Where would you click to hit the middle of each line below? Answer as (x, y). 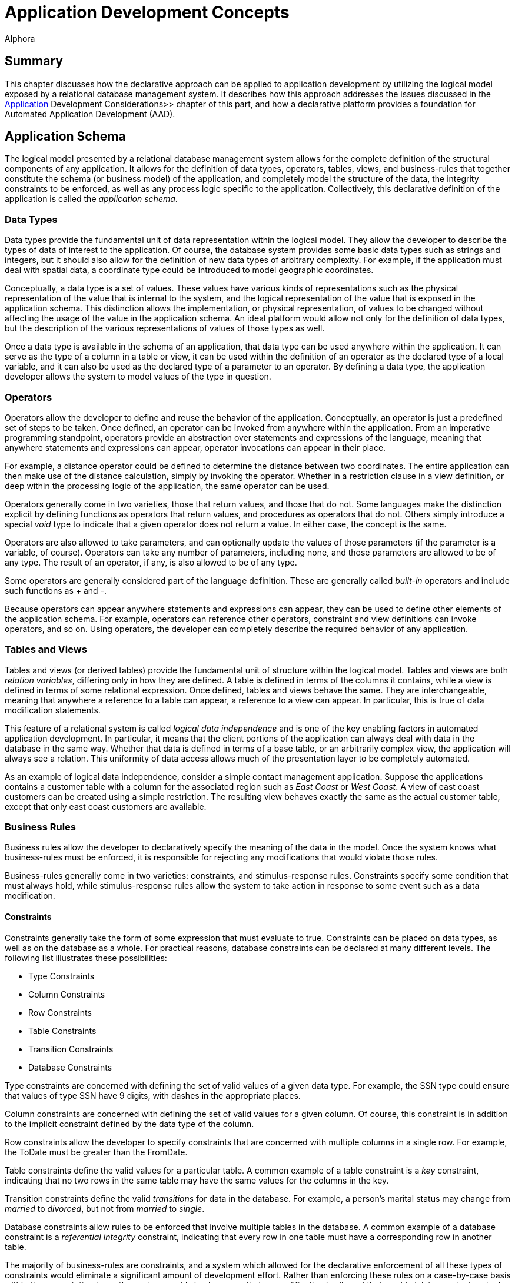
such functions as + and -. (56, 590)
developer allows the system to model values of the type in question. (138, 377)
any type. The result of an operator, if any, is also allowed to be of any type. (151, 562)
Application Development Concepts (147, 12)
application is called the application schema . (91, 199)
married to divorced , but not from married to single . (105, 1208)
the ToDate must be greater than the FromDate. (96, 1152)
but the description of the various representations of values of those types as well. (165, 328)
